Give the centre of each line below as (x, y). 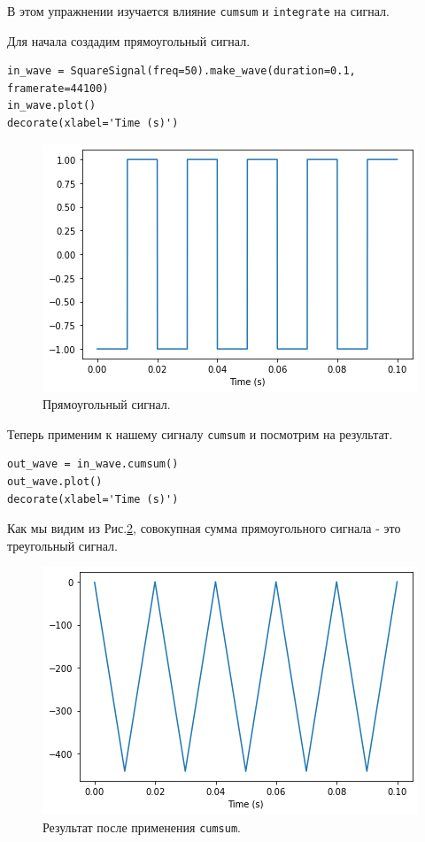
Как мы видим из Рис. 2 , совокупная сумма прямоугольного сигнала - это (204, 528)
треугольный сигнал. (62, 545)
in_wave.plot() (52, 106)
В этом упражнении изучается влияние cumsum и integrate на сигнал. (198, 11)
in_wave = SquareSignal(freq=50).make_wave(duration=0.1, (182, 71)
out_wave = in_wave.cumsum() (93, 464)
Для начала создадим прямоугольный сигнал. (129, 40)
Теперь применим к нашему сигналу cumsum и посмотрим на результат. (200, 433)
